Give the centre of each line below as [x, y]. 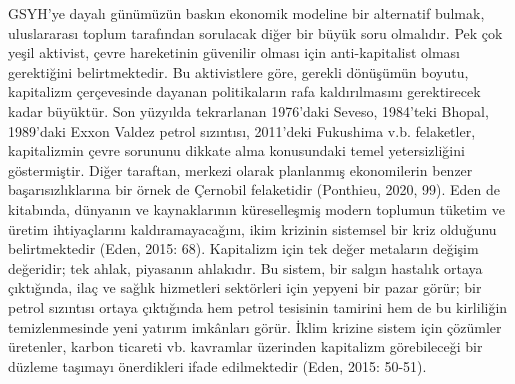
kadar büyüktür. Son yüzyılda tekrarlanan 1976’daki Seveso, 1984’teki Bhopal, [248, 110]
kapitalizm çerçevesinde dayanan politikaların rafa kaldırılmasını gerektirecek [244, 91]
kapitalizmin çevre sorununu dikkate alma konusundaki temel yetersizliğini [236, 150]
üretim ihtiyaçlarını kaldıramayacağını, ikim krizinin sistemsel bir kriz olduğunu [252, 228]
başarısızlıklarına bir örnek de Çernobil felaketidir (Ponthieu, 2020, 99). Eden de [254, 189]
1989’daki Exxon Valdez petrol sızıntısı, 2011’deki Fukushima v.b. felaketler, [242, 130]
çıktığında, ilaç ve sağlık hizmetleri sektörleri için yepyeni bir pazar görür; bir [245, 287]
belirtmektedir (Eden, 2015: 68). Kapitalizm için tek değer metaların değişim [243, 248]
